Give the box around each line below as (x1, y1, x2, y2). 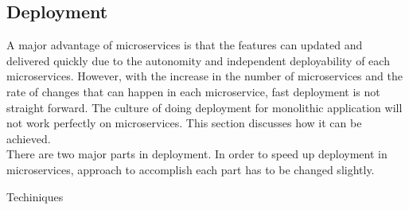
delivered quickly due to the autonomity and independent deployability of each (6, 52, 390, 68)
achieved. (6, 130, 51, 146)
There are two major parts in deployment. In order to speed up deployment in (6, 146, 388, 162)
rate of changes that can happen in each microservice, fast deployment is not (6, 83, 380, 99)
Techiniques (6, 188, 64, 204)
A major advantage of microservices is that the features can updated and (6, 37, 363, 53)
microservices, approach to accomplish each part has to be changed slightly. (6, 161, 375, 177)
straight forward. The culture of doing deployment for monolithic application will (6, 99, 403, 115)
